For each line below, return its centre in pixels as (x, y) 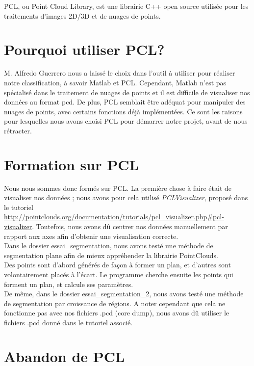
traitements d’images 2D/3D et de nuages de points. (82, 15)
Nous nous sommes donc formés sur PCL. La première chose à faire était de (118, 188)
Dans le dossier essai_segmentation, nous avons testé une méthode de (109, 246)
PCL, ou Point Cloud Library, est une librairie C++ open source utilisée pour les (126, 6)
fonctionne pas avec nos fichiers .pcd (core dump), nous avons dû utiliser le (117, 313)
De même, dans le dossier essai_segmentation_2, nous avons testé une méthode (124, 294)
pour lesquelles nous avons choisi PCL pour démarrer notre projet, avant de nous (126, 121)
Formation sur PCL (71, 164)
